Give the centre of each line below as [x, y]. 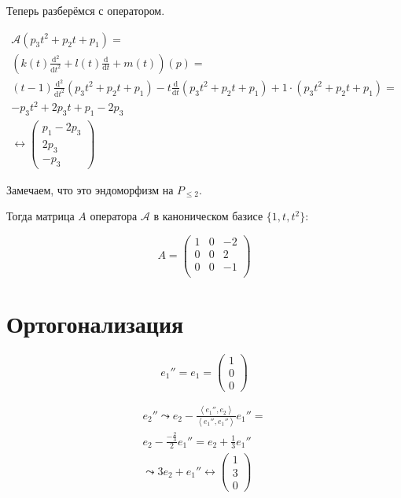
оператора [114, 216]
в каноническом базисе [208, 216]
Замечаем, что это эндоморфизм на [90, 189]
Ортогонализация [95, 324]
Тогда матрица [40, 216]
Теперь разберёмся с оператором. [86, 10]
